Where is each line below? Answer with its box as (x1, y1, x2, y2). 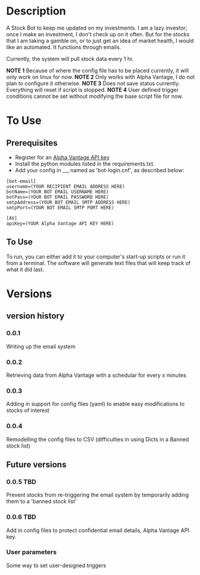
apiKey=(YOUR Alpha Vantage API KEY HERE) (6, 220, 114, 226)
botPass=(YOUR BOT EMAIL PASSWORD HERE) (6, 194, 110, 200)
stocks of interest (6, 406, 50, 414)
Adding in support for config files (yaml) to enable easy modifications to (6, 400, 185, 408)
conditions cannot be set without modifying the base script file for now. (6, 92, 184, 100)
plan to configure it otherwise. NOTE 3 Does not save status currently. (6, 80, 180, 87)
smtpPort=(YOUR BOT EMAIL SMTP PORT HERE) (6, 204, 114, 211)
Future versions (6, 459, 67, 469)
